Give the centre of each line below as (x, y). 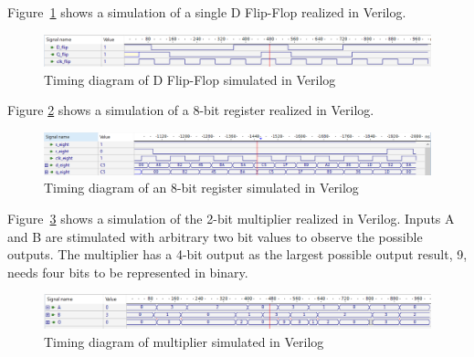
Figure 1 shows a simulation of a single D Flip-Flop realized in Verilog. (207, 12)
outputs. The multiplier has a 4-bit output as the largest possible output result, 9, (237, 254)
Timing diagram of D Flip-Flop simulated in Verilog (190, 79)
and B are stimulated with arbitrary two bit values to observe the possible (215, 236)
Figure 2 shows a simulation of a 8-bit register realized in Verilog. (191, 110)
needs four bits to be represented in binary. (128, 272)
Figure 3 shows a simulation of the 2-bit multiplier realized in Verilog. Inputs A (231, 218)
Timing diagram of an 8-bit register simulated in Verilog (201, 188)
